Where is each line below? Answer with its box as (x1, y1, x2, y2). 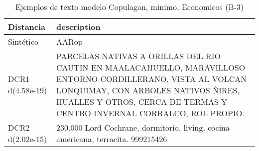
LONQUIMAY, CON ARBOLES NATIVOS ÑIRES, (56, 84, 240, 96)
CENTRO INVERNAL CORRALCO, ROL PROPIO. (56, 107, 245, 119)
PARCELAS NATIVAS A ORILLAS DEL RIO (56, 50, 221, 62)
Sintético (8, 36, 38, 47)
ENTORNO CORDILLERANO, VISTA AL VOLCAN (56, 73, 247, 84)
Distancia (8, 21, 46, 32)
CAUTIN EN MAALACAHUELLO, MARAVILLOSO (56, 62, 246, 73)
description (56, 21, 101, 32)
